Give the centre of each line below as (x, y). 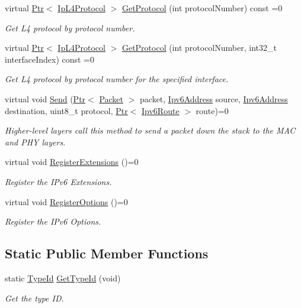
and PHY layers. (35, 142)
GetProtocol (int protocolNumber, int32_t (199, 48)
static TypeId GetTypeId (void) (63, 278)
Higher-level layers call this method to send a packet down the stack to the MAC (150, 130)
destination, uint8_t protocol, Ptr (66, 110)
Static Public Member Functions (107, 253)
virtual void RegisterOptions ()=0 (66, 201)
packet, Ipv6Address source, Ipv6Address (214, 98)
